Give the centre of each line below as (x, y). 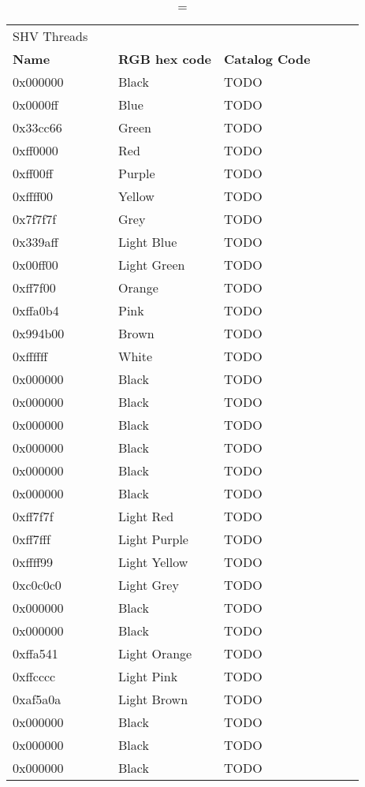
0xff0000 (35, 150)
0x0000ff (35, 104)
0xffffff (30, 356)
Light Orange (155, 653)
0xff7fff (32, 539)
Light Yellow (153, 562)
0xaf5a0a (37, 699)
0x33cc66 (37, 127)
